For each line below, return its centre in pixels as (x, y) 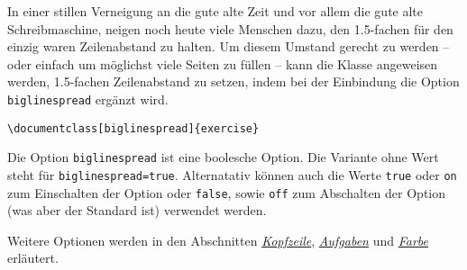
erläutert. (33, 258)
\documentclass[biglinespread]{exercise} (133, 128)
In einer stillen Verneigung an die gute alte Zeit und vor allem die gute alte (215, 11)
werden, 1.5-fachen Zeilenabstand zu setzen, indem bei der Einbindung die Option (233, 81)
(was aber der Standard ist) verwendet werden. (137, 210)
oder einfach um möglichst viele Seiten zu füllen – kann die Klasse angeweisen (223, 63)
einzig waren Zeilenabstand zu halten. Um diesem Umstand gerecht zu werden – (229, 46)
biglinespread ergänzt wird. (88, 99)
